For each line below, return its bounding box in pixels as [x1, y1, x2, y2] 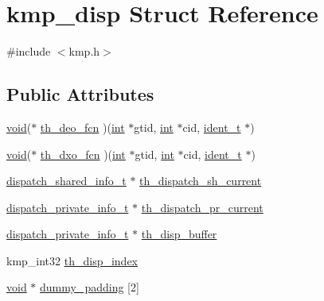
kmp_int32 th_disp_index [6, 252, 139, 268]
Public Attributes [6, 82, 154, 106]
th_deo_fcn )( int [40, 118, 125, 135]
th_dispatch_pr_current [141, 199, 263, 215]
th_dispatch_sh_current [139, 172, 262, 189]
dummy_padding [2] [40, 279, 139, 295]
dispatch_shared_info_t [6, 172, 127, 189]
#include [6, 43, 51, 60]
